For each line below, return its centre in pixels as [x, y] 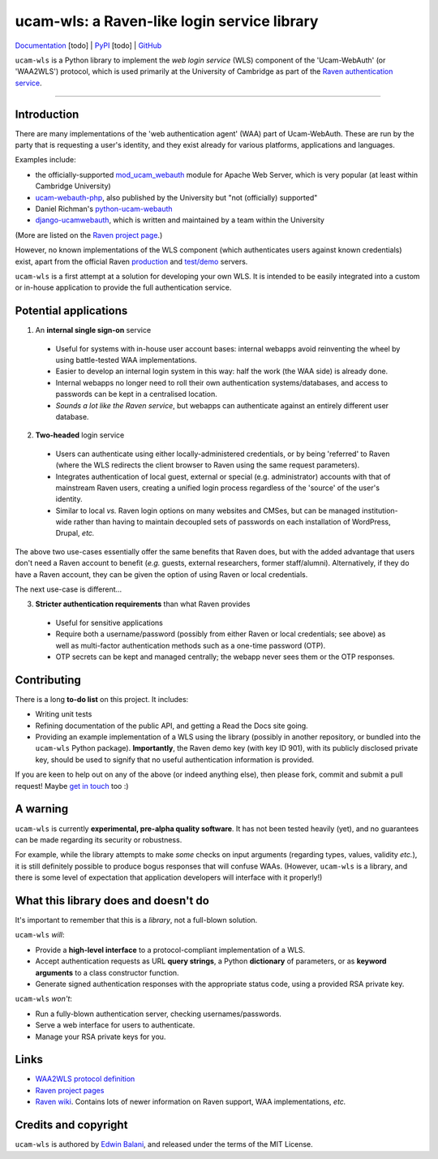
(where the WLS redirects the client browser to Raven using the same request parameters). [208, 465]
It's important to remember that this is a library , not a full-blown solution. [136, 920]
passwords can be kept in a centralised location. [137, 394]
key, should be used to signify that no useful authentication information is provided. [175, 760]
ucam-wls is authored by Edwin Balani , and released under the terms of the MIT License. [164, 1144]
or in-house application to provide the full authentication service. [123, 287]
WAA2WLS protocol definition [85, 1079]
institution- [380, 511]
